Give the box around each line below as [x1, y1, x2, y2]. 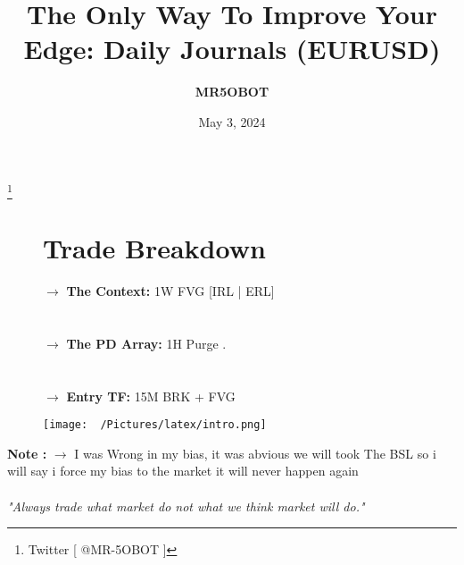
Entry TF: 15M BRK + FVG [66, 386, 236, 405]
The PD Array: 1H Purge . [66, 333, 227, 352]
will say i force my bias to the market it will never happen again [7, 461, 359, 480]
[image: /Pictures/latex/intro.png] [43, 418, 267, 432]
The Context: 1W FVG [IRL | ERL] [66, 281, 275, 299]
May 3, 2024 [198, 112, 266, 131]
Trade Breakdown [43, 230, 266, 266]
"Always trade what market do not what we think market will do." [7, 496, 365, 515]
